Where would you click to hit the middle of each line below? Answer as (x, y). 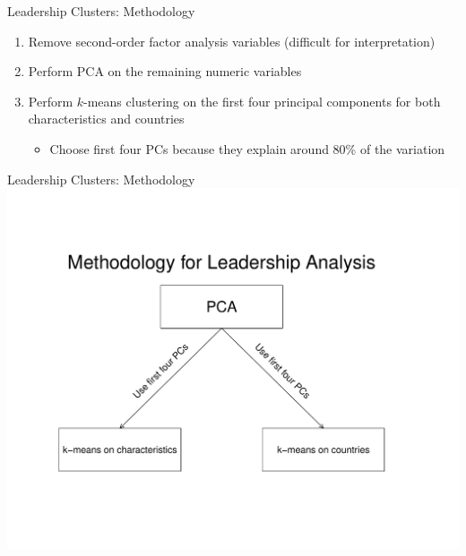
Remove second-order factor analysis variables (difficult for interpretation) (232, 41)
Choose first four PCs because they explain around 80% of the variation (247, 148)
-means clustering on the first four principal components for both (262, 101)
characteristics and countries (106, 119)
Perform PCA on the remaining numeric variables (165, 71)
